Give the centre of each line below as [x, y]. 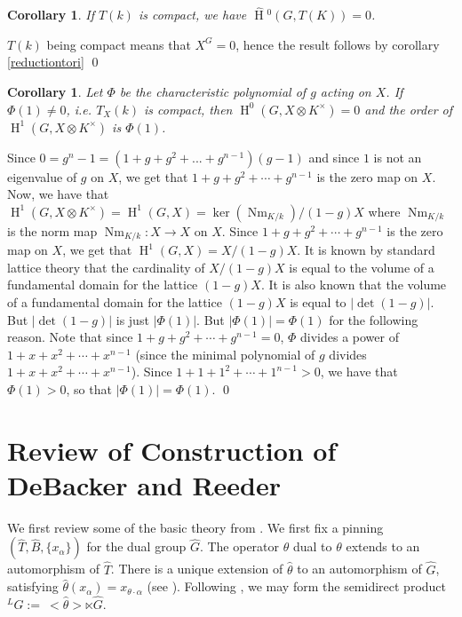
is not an [398, 157]
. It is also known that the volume [354, 285]
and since [334, 157]
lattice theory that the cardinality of [106, 267]
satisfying [33, 586]
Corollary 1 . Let [55, 91]
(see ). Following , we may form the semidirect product [297, 586]
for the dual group [136, 546]
